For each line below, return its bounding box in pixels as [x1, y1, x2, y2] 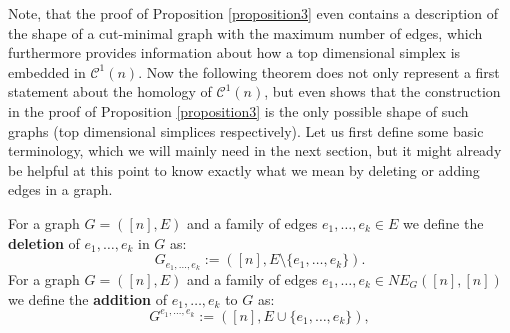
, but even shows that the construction [264, 81, 501, 102]
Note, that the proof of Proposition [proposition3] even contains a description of [8, 3, 498, 23]
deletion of [8, 232, 80, 253]
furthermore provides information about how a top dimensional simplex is [8, 42, 461, 63]
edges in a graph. [8, 179, 113, 200]
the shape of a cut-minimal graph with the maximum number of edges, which [8, 22, 483, 43]
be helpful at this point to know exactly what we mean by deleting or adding [8, 159, 480, 180]
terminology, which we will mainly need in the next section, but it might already [8, 140, 502, 161]
